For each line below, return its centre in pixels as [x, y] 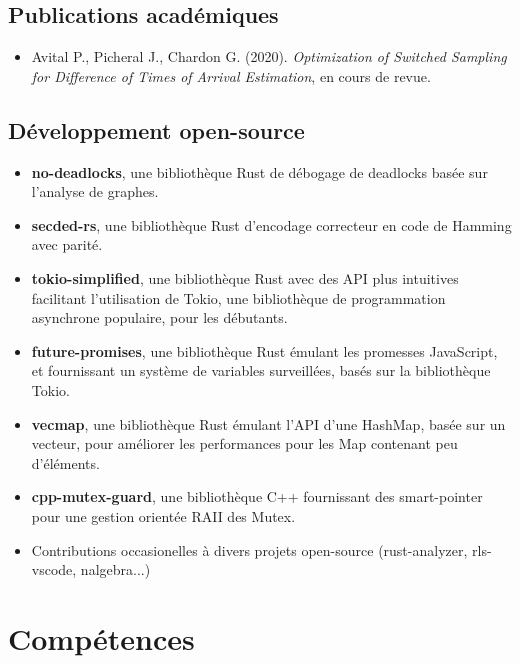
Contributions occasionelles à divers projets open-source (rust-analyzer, [249, 549]
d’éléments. [65, 462]
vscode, [54, 569]
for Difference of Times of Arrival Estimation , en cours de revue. [231, 75]
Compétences [101, 637]
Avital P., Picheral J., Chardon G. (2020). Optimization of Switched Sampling [269, 56]
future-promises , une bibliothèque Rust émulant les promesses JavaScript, [264, 350]
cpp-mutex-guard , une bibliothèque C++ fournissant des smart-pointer [257, 496]
